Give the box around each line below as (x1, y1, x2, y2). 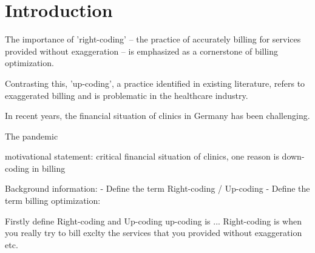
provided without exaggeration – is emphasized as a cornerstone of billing (5, 44, 279, 57)
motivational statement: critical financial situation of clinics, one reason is (5, 150, 279, 163)
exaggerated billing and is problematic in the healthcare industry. (5, 89, 248, 101)
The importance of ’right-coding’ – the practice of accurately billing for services (5, 33, 301, 46)
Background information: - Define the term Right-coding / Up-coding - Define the (5, 182, 310, 195)
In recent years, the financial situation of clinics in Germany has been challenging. (5, 109, 310, 122)
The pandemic (5, 129, 58, 142)
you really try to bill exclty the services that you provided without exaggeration (5, 226, 302, 239)
